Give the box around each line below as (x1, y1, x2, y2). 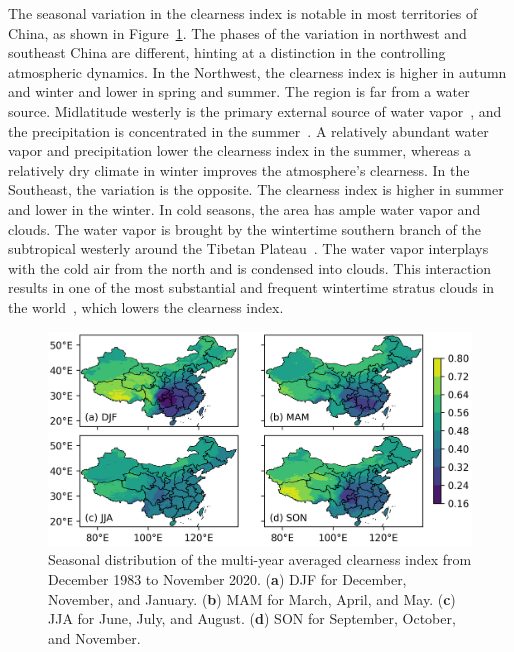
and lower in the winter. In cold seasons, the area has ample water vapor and (8, 198, 481, 219)
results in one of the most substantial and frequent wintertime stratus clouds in (8, 277, 495, 298)
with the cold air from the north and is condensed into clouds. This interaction (8, 257, 492, 278)
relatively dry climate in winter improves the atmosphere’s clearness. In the (8, 159, 470, 180)
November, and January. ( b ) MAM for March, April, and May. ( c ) (48, 588, 456, 609)
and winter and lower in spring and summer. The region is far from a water (8, 81, 470, 102)
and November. (48, 627, 141, 648)
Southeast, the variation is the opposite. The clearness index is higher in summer (8, 179, 504, 200)
